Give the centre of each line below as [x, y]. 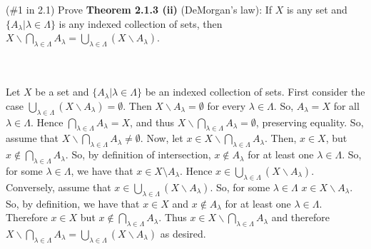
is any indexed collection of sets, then [141, 23]
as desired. [183, 233]
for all [346, 105]
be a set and [62, 92]
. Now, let [162, 138]
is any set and [317, 9]
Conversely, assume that [59, 187]
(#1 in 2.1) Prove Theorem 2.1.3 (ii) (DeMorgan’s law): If [139, 9]
